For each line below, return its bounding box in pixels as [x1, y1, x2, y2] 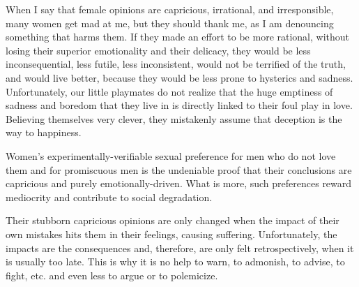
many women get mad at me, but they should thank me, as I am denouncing [6, 15, 334, 30]
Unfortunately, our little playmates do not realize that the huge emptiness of [6, 84, 333, 98]
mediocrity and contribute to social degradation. [6, 189, 213, 204]
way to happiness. [6, 125, 82, 140]
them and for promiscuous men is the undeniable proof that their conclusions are [6, 162, 352, 177]
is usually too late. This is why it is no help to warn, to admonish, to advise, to [6, 254, 345, 269]
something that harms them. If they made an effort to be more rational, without [6, 29, 350, 44]
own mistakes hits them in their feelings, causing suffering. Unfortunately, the [6, 226, 337, 241]
